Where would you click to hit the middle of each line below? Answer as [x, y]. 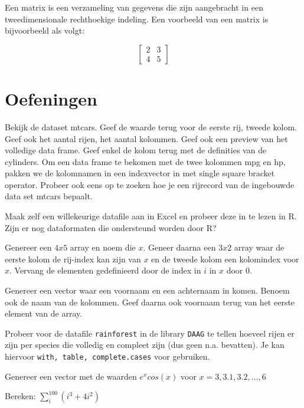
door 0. [239, 270]
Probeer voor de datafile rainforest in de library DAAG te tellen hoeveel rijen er [150, 333]
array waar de [259, 247]
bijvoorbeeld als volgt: [45, 30]
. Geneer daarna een [179, 247]
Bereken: [20, 396]
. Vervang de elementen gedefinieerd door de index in [105, 270]
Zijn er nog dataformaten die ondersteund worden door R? [111, 227]
